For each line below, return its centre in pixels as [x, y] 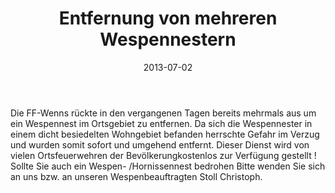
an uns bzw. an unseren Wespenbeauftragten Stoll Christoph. [136, 176]
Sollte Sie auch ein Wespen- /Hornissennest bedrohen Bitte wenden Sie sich [168, 166]
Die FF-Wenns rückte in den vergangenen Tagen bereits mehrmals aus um [163, 113]
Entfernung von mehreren [168, 18]
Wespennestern [168, 39]
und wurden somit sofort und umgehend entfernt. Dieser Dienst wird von [160, 144]
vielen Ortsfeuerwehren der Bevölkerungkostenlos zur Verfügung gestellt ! [163, 155]
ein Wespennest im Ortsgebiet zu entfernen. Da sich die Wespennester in [161, 123]
